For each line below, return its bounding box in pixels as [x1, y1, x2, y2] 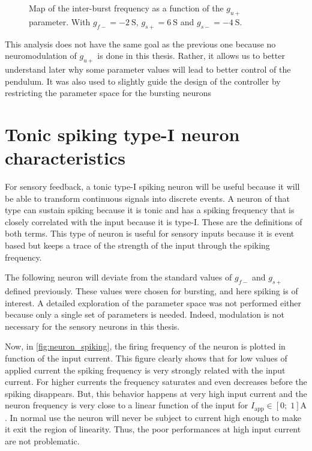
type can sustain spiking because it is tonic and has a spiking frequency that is [5, 204, 295, 216]
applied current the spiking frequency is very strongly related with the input [5, 363, 286, 376]
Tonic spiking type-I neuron [5, 121, 240, 146]
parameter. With [29, 15, 91, 28]
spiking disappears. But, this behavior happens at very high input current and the [5, 387, 307, 399]
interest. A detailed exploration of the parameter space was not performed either [5, 296, 301, 309]
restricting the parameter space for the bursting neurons [5, 86, 211, 99]
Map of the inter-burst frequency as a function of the [29, 2, 224, 14]
